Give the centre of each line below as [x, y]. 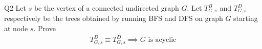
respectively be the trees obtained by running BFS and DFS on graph [114, 18]
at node [16, 28]
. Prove [45, 28]
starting [246, 18]
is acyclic [162, 40]
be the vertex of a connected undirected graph [106, 8]
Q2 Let [15, 8]
